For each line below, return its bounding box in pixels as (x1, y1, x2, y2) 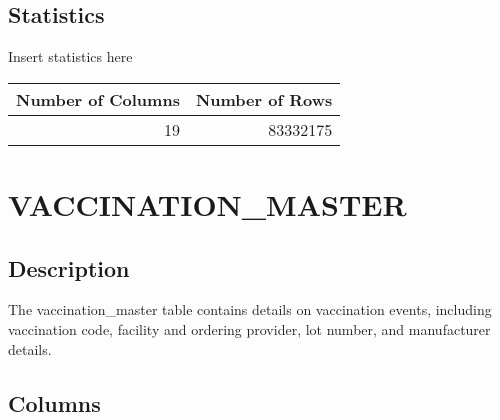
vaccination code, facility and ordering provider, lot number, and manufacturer (8, 318, 491, 339)
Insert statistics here (8, 46, 133, 67)
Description (8, 252, 130, 283)
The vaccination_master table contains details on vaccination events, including (8, 299, 492, 320)
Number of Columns (16, 87, 180, 111)
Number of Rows (195, 87, 333, 111)
